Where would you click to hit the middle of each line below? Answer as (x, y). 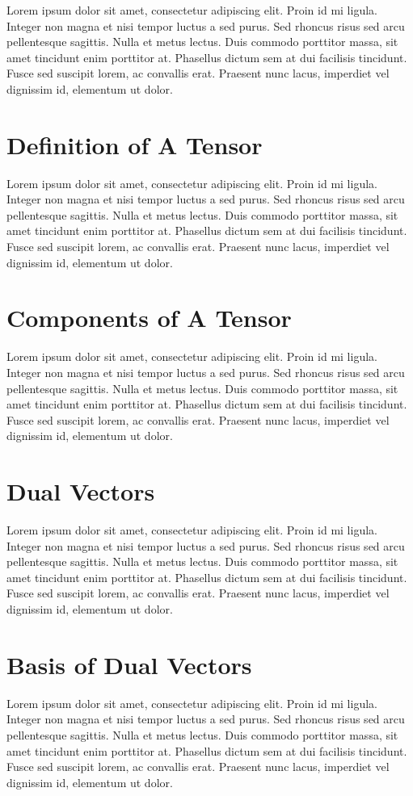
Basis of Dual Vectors (129, 664)
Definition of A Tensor (135, 144)
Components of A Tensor (149, 318)
